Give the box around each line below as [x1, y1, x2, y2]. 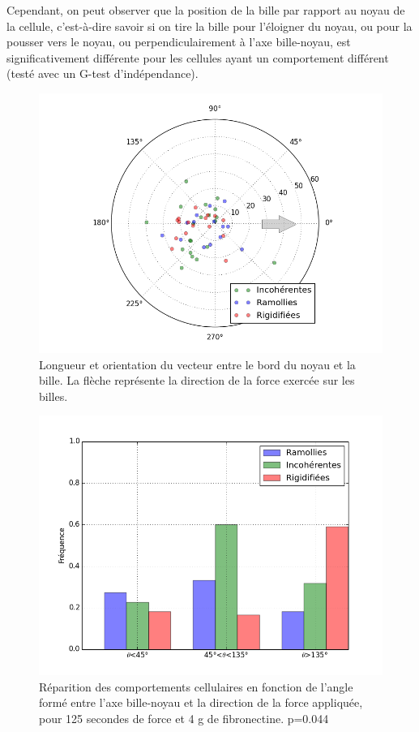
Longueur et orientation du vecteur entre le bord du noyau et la [39, 355, 356, 372]
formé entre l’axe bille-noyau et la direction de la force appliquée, [39, 694, 363, 711]
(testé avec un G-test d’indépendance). [6, 65, 199, 82]
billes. [39, 387, 68, 404]
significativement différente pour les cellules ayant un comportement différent [6, 49, 389, 66]
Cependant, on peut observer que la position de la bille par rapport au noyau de [6, 2, 405, 18]
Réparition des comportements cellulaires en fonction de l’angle [39, 678, 353, 695]
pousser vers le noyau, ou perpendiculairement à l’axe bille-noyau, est [6, 33, 351, 50]
